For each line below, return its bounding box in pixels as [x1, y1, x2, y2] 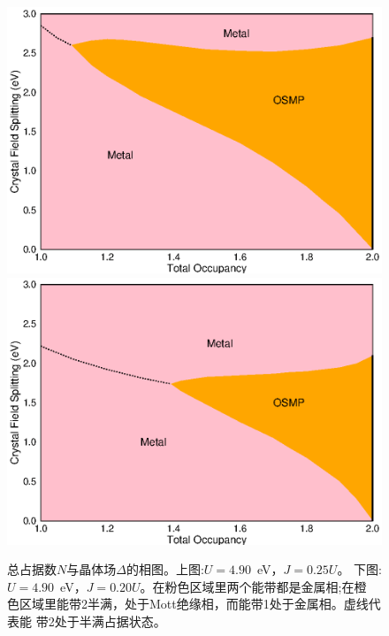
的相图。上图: [126, 560, 204, 579]
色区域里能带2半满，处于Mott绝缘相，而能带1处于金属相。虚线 [7, 594, 369, 613]
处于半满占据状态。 [54, 611, 166, 630]
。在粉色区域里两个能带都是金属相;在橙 [140, 577, 367, 595]
